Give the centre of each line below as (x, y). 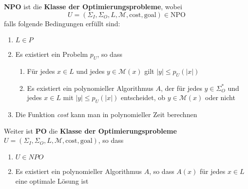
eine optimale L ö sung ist (52, 180)
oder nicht (220, 97)
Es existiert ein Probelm (52, 54)
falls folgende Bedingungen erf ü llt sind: (62, 23)
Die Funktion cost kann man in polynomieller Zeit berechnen (106, 114)
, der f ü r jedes (181, 88)
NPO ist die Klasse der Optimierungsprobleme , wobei (93, 6)
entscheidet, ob (143, 97)
